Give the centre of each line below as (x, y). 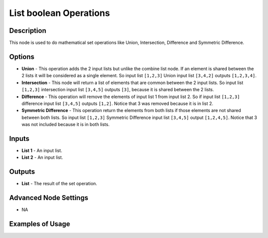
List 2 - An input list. (42, 157)
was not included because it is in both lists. (66, 124)
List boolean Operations (60, 13)
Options (22, 57)
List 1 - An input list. (42, 150)
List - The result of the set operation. (59, 184)
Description (28, 31)
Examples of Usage (40, 224)
